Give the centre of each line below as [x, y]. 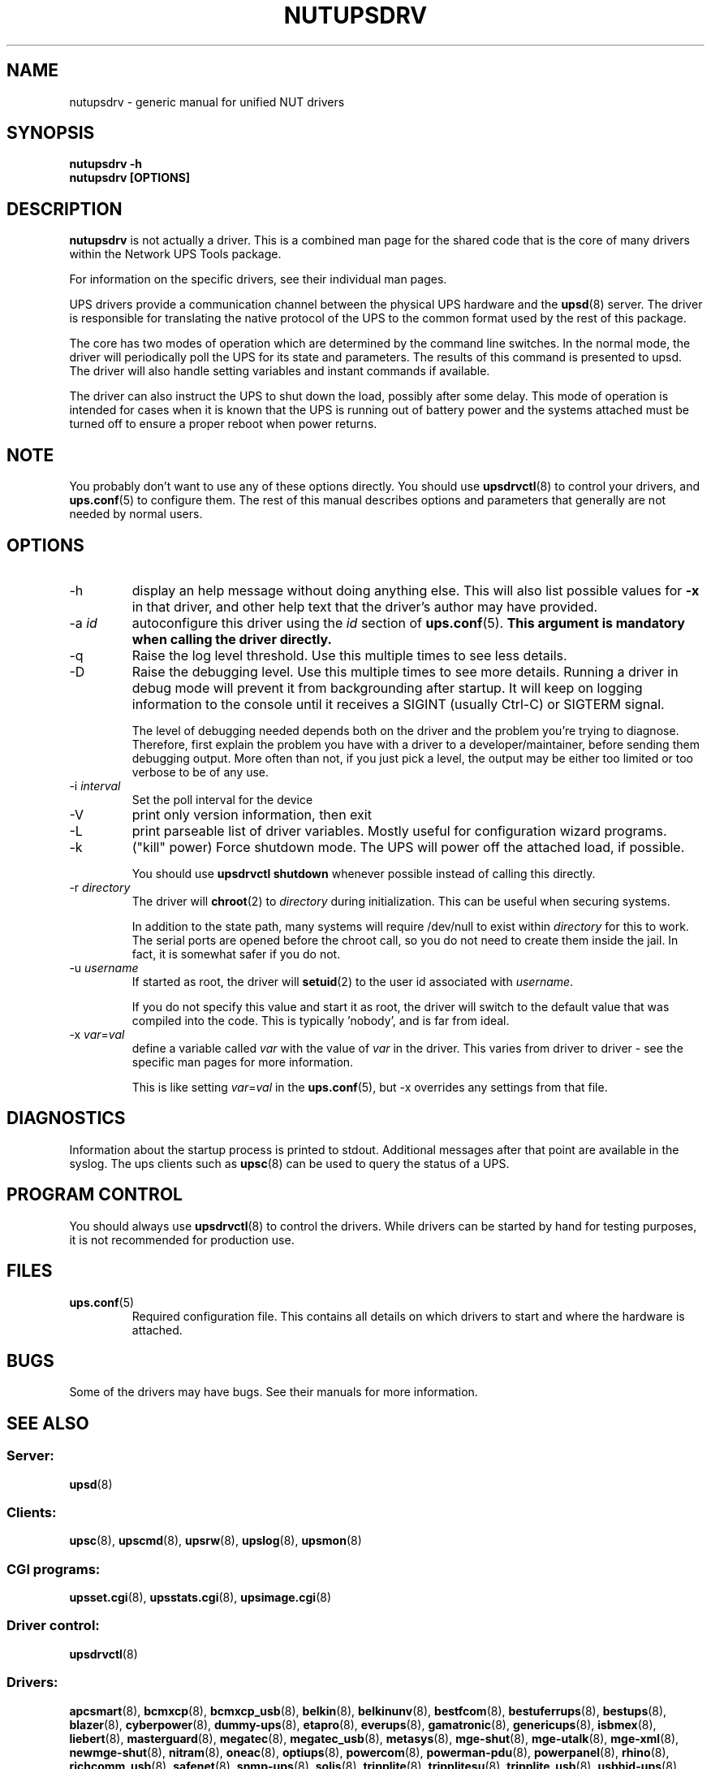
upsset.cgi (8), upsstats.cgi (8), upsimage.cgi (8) [200, 1598]
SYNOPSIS [51, 133]
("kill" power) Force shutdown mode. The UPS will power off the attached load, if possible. [408, 847]
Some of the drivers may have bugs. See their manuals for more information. [274, 1392]
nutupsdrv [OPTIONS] [130, 178]
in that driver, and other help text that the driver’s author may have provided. [365, 606]
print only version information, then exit [252, 814]
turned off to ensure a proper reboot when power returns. [223, 424]
